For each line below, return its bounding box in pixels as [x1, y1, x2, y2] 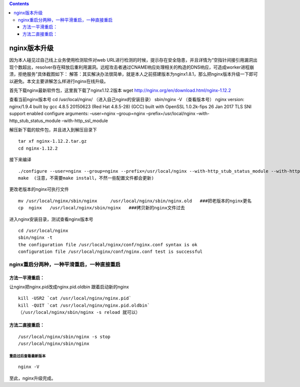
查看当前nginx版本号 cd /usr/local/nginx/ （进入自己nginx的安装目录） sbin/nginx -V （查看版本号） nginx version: [9, 97, 244, 103]
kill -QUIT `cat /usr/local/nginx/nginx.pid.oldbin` [18, 302, 150, 308]
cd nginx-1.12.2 [18, 145, 58, 151]
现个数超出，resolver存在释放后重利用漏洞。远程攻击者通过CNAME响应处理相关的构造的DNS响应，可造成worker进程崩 [9, 64, 254, 70]
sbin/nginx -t [18, 235, 52, 240]
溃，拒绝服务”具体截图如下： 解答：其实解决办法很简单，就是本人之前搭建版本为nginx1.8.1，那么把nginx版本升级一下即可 [9, 71, 258, 77]
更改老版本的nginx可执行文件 [9, 186, 69, 192]
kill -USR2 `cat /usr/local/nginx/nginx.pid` [18, 295, 132, 301]
